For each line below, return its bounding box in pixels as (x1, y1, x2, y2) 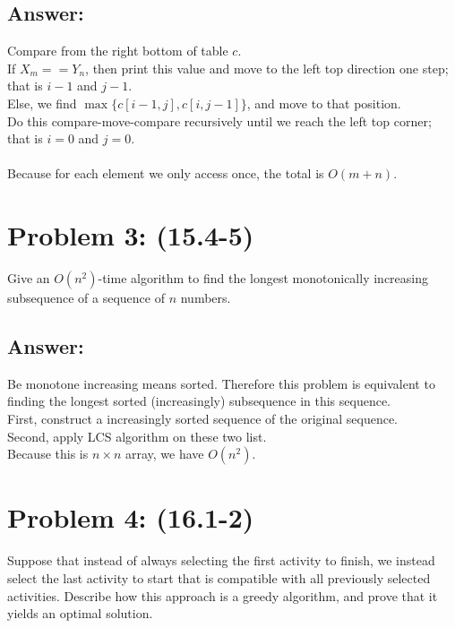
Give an (7, 269, 50, 288)
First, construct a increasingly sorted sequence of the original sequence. (7, 409, 399, 428)
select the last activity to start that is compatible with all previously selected (7, 568, 431, 587)
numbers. (180, 288, 231, 307)
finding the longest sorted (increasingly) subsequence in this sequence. (7, 391, 391, 410)
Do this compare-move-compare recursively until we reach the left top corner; (7, 111, 432, 130)
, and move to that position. (246, 93, 401, 112)
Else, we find (7, 93, 77, 112)
